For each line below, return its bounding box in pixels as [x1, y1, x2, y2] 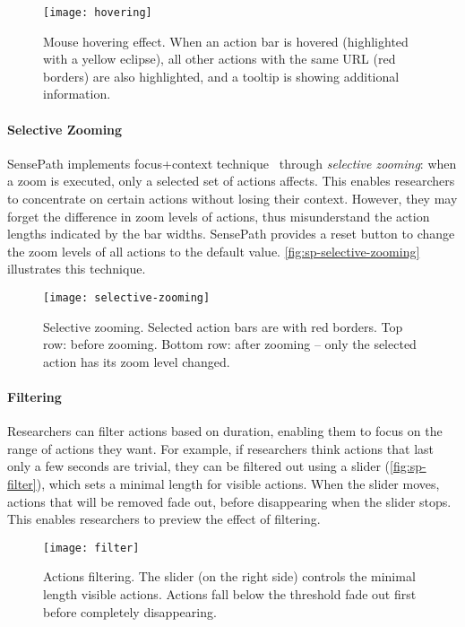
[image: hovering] [43, 6, 152, 19]
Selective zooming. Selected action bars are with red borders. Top [43, 317, 403, 335]
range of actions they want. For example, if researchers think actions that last [7, 439, 434, 457]
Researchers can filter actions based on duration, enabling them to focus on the [7, 422, 443, 440]
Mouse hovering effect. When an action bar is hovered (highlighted [43, 31, 409, 50]
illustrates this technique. [7, 259, 146, 278]
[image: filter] [43, 541, 140, 554]
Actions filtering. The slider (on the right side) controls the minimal [43, 567, 416, 586]
